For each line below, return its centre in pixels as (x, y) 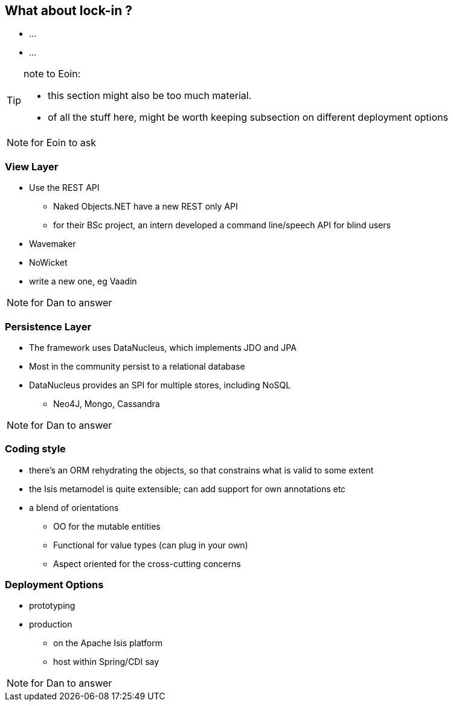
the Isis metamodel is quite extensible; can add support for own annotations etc (188, 489)
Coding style (35, 449)
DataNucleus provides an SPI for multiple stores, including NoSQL (160, 385)
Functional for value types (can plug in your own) (151, 545)
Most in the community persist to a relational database (137, 366)
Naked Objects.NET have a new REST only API (146, 207)
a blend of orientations (74, 507)
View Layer (32, 166)
